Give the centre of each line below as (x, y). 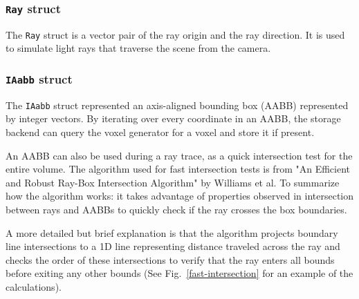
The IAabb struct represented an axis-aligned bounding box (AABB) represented (177, 105)
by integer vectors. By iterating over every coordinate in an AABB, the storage (173, 118)
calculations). (34, 287)
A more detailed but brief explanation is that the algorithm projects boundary (172, 232)
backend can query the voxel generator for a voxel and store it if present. (160, 132)
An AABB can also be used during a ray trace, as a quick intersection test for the (179, 155)
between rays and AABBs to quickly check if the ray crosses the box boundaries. (176, 210)
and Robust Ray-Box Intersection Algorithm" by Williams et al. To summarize (173, 182)
